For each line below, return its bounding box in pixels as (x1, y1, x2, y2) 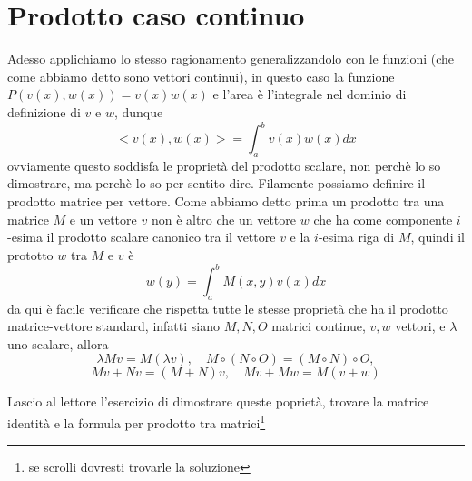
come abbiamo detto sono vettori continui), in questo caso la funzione (7, 66, 395, 85)
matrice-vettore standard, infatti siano (7, 316, 221, 336)
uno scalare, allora (7, 334, 109, 353)
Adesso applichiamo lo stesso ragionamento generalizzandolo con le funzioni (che (7, 49, 454, 68)
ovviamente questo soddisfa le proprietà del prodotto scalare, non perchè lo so (7, 155, 441, 175)
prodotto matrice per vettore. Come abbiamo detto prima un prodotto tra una (7, 191, 445, 210)
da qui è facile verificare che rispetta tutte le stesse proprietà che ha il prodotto (7, 298, 448, 317)
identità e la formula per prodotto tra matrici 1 (7, 411, 266, 432)
